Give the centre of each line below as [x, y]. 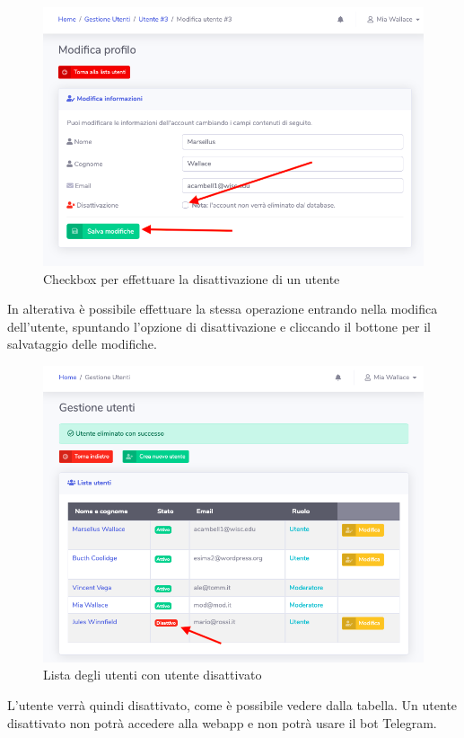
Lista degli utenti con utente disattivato [153, 675]
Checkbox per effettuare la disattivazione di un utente [192, 278]
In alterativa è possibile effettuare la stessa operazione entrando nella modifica [223, 309]
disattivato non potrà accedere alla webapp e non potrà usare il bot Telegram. [222, 722]
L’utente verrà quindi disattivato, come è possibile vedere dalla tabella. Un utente [232, 704]
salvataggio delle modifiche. [82, 344]
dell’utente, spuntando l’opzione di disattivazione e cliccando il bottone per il [219, 326]
